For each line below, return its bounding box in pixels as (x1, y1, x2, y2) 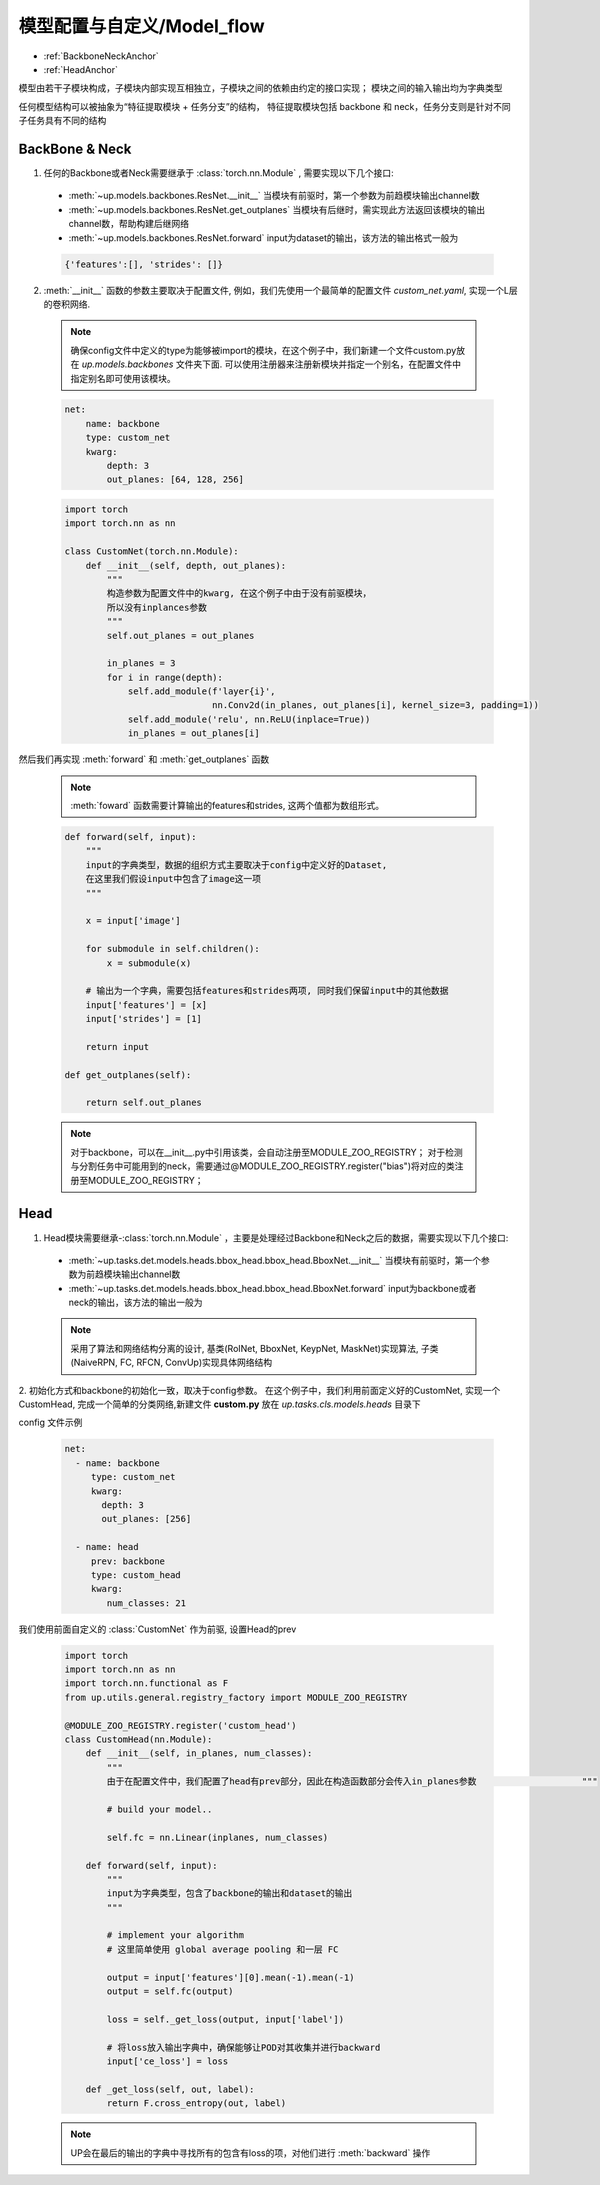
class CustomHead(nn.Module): (64, 1734, 213, 1745)
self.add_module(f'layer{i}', (127, 686, 276, 697)
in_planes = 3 (106, 658, 176, 669)
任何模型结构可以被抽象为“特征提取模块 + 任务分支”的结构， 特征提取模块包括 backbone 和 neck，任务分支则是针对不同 (18, 100, 511, 112)
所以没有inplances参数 (106, 601, 207, 613)
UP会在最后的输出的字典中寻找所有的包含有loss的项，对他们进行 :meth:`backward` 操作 (70, 2146, 431, 2159)
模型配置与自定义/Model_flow (18, 15, 265, 37)
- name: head (75, 1541, 139, 1553)
